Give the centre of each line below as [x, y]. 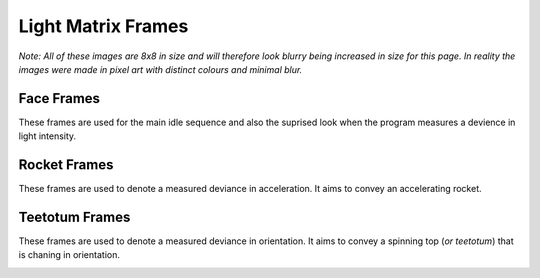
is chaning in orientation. [69, 255]
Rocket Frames [66, 165]
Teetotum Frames [74, 216]
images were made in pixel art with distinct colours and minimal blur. [160, 69]
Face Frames [59, 98]
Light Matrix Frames [103, 26]
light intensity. [47, 136]
